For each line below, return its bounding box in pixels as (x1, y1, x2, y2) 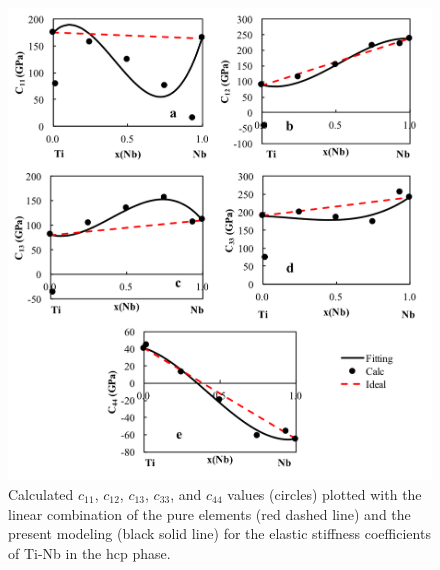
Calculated (8, 484, 74, 505)
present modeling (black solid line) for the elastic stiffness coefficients (8, 523, 431, 544)
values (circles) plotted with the (227, 484, 422, 505)
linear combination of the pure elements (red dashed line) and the (8, 503, 411, 524)
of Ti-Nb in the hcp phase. (8, 542, 171, 563)
